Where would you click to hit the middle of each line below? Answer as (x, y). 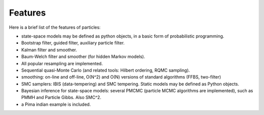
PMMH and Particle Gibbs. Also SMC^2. (61, 97)
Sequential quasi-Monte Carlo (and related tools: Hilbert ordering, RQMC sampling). (106, 70)
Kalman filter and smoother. (49, 50)
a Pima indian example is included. (56, 104)
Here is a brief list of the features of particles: (55, 27)
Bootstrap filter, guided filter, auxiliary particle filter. (73, 43)
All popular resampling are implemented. (62, 63)
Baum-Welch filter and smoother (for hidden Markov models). (83, 57)
